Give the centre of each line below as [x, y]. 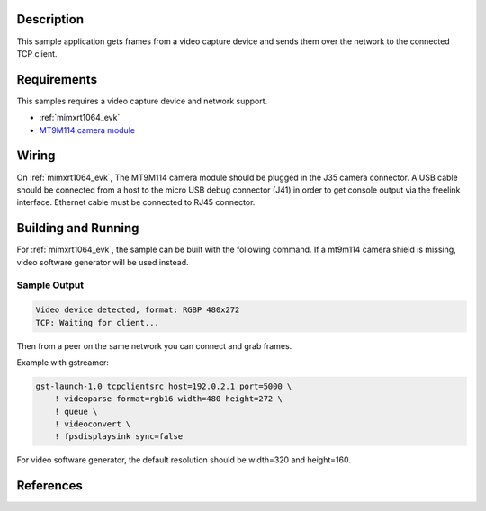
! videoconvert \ [93, 424]
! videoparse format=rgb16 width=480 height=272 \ [168, 399]
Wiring [36, 156]
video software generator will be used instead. [103, 262]
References [49, 486]
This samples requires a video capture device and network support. [142, 101]
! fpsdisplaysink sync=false [119, 437]
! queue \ [76, 411]
